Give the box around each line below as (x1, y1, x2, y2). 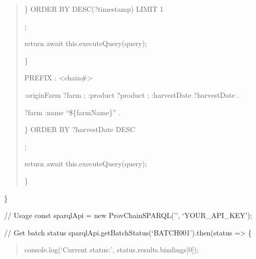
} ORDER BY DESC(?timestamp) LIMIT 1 (24, 4, 164, 14)
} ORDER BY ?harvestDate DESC (24, 124, 136, 135)
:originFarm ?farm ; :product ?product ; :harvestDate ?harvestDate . (24, 89, 240, 100)
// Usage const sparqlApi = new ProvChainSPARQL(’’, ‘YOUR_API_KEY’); (4, 210, 252, 221)
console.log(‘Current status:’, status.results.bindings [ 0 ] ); (24, 244, 199, 255)
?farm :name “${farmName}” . (24, 106, 121, 117)
